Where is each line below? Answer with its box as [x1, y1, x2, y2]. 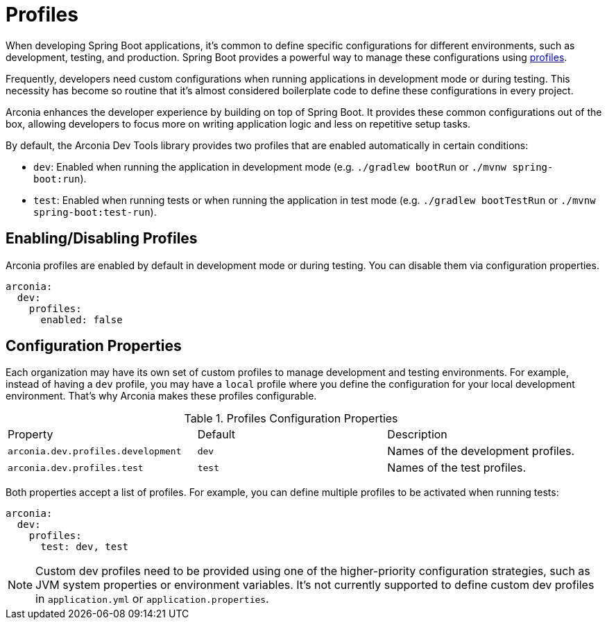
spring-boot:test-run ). [33, 205, 157, 218]
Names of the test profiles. [387, 461, 526, 475]
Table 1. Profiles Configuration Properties [184, 411, 398, 426]
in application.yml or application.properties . [35, 592, 269, 606]
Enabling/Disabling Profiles [6, 230, 198, 248]
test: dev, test [40, 541, 129, 553]
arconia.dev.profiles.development [8, 445, 182, 456]
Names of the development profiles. [387, 444, 575, 459]
